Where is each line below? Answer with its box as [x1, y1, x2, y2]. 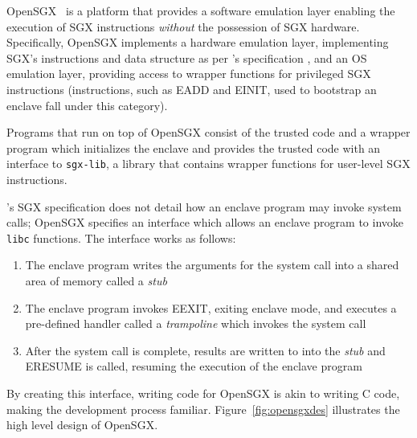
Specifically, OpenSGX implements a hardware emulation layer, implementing [6, 34, 389, 51]
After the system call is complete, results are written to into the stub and [25, 342, 386, 358]
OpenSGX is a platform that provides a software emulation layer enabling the [6, 2, 395, 18]
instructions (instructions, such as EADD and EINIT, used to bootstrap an [6, 80, 377, 97]
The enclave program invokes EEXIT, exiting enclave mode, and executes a [25, 299, 397, 316]
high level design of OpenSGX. [6, 416, 158, 433]
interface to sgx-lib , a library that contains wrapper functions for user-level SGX [6, 155, 411, 172]
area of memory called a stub [25, 272, 167, 289]
